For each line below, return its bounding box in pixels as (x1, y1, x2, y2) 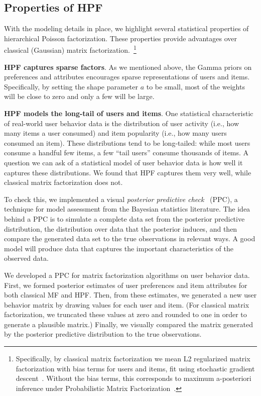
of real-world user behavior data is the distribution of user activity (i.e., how (4, 118, 239, 128)
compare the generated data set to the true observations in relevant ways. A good (4, 233, 255, 244)
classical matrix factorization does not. (4, 177, 123, 187)
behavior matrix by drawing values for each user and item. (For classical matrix (4, 299, 249, 310)
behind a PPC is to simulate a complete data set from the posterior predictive (4, 213, 245, 224)
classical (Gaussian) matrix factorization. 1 (4, 43, 137, 55)
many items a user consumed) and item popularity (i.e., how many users (4, 128, 227, 138)
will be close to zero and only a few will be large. (4, 91, 155, 102)
